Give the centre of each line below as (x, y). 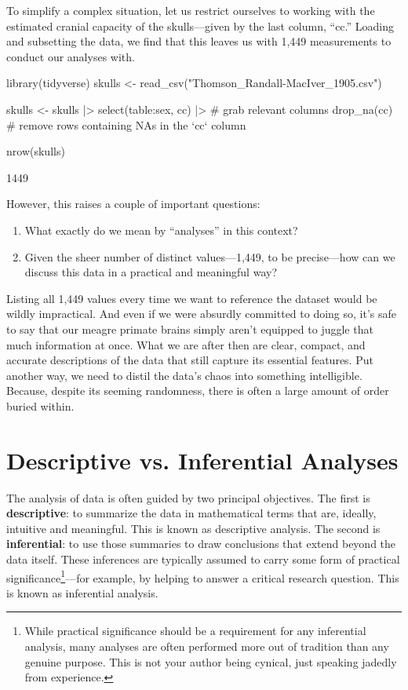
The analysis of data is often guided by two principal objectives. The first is (188, 497)
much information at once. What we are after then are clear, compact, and (186, 344)
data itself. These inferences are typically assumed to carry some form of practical (203, 559)
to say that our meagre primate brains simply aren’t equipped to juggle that (190, 329)
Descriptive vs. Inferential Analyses (202, 460)
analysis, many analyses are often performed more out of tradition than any (207, 646)
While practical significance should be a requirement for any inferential (195, 631)
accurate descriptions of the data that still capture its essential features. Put (190, 360)
